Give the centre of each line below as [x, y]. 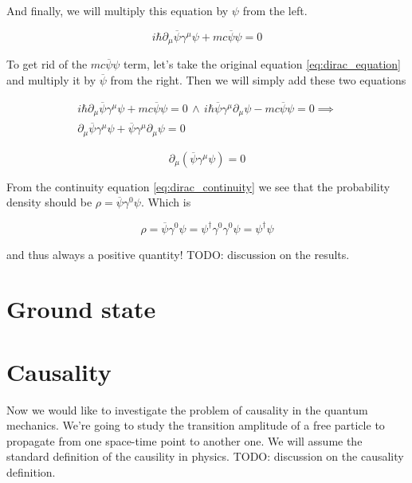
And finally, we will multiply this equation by [118, 10]
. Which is [166, 202]
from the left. [275, 10]
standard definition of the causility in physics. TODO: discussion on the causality [205, 456]
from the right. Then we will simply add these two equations [258, 79]
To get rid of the [47, 64]
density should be [49, 202]
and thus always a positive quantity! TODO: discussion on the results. [178, 254]
